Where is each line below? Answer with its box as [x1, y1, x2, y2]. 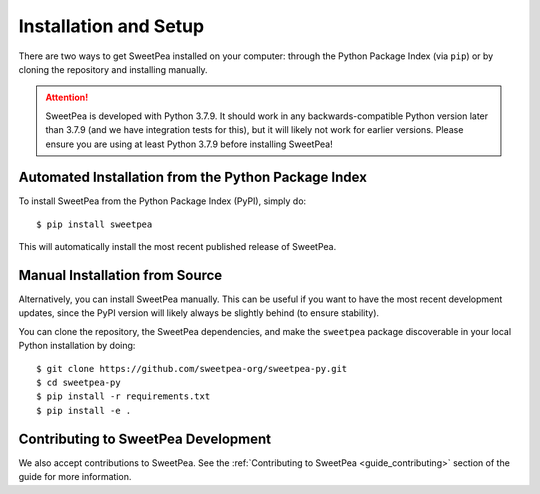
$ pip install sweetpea [36, 218, 153, 230]
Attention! [45, 91, 89, 104]
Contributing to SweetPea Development [18, 430, 272, 447]
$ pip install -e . [36, 405, 132, 416]
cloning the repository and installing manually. [18, 63, 209, 75]
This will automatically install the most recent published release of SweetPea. [18, 241, 337, 253]
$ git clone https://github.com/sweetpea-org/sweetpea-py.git [36, 363, 348, 374]
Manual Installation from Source [18, 267, 223, 284]
